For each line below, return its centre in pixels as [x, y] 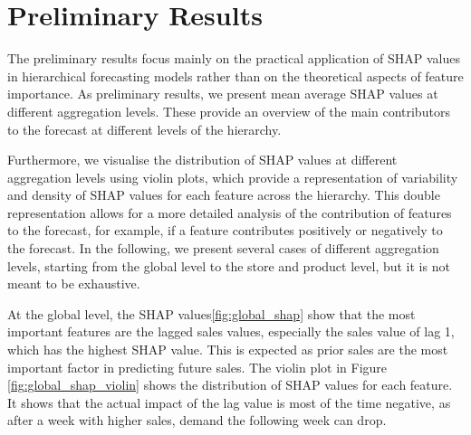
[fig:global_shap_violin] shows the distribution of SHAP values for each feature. [230, 385]
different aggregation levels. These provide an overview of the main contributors [229, 111]
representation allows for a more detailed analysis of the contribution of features [230, 212]
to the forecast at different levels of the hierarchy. [144, 129]
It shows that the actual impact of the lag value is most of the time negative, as [229, 402]
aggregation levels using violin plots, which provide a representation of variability [233, 177]
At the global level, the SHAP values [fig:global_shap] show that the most [211, 313]
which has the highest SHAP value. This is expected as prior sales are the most [228, 350]
